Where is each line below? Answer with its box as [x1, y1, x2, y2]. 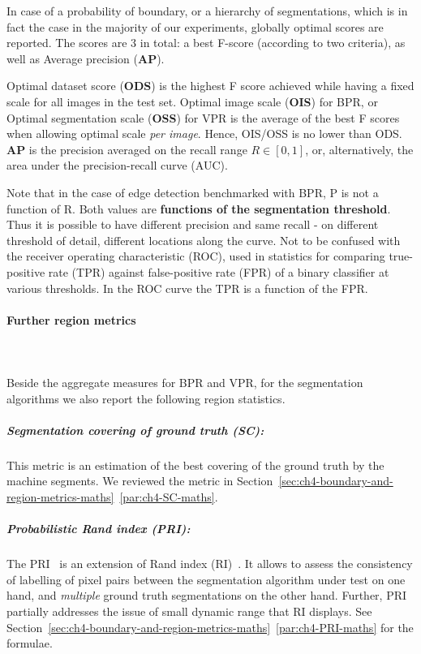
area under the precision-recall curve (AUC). [6, 157, 228, 174]
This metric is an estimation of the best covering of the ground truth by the [6, 456, 384, 473]
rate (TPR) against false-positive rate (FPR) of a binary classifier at [48, 263, 389, 280]
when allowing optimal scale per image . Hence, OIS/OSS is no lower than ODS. [6, 125, 402, 142]
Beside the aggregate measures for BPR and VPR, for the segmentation [6, 374, 363, 391]
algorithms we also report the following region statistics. [6, 389, 286, 407]
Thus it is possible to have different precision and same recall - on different [6, 216, 379, 233]
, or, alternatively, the [305, 140, 414, 157]
